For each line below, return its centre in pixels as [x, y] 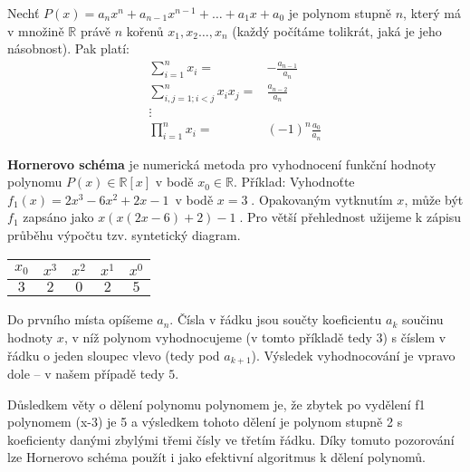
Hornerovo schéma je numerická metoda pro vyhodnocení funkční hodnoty [222, 164]
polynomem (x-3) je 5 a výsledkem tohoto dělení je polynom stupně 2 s [205, 422]
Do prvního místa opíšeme [80, 319]
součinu [422, 319]
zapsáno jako [58, 217]
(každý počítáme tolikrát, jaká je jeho [337, 30]
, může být [434, 199]
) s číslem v [414, 337]
